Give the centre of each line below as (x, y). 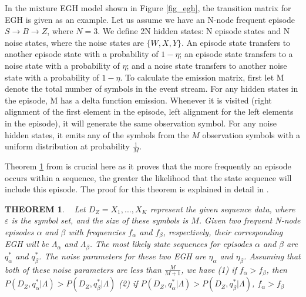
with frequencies (97, 231)
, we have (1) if (209, 269)
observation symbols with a (251, 134)
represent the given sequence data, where (223, 208)
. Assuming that (272, 256)
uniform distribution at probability (67, 146)
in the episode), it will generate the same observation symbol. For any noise (141, 123)
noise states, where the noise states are (74, 42)
